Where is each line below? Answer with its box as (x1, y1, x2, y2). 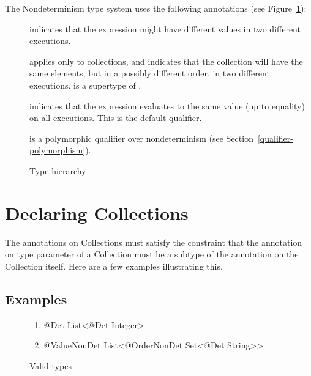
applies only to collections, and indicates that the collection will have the (29, 54, 303, 67)
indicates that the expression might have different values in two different (29, 22, 301, 35)
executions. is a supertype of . (29, 78, 141, 91)
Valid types (29, 359, 72, 372)
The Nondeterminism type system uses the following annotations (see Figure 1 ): (5, 2, 307, 14)
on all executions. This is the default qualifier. (29, 111, 202, 124)
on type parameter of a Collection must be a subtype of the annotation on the (5, 248, 299, 260)
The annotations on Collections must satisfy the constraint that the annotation (5, 235, 302, 248)
